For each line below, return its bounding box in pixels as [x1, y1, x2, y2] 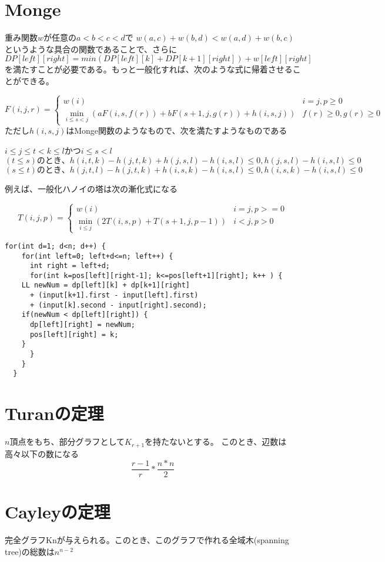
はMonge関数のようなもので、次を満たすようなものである [66, 124, 287, 137]
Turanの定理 [5, 401, 104, 425]
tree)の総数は [5, 545, 55, 557]
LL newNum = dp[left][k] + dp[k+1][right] [21, 281, 190, 290]
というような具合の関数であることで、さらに [5, 42, 177, 55]
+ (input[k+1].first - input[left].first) [29, 291, 199, 300]
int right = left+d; [29, 262, 110, 270]
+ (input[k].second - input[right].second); [29, 300, 207, 309]
